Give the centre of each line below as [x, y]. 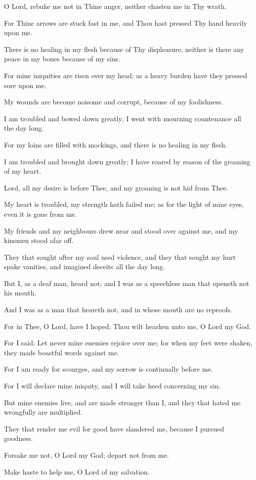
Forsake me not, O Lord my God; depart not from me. [86, 455]
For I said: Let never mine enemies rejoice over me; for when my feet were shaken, [128, 343]
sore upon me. [25, 85]
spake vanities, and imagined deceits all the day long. [85, 266]
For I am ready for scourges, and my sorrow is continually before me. [108, 369]
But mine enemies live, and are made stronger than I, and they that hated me [122, 402]
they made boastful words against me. [62, 352]
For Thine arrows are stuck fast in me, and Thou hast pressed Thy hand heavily [126, 23]
